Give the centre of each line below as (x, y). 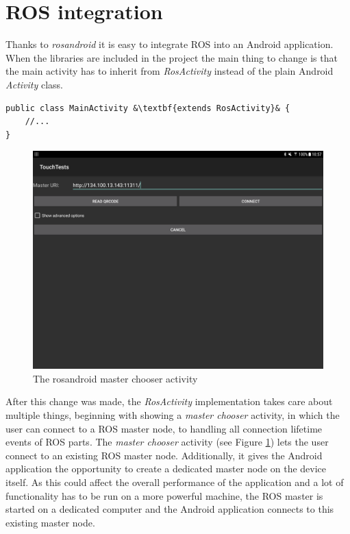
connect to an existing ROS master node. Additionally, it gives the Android (164, 455)
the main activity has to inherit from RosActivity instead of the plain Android (170, 71)
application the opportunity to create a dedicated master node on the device (166, 469)
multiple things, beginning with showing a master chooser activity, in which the (173, 415)
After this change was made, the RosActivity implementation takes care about (169, 401)
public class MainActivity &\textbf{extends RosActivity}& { (148, 108)
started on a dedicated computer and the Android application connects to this (170, 509)
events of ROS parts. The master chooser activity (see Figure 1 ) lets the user (167, 442)
